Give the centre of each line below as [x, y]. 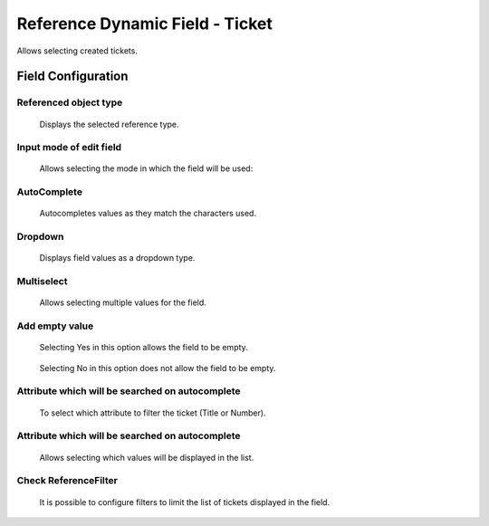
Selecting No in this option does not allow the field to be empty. [158, 368]
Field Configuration [72, 77]
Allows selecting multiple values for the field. [123, 302]
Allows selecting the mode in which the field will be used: [146, 168]
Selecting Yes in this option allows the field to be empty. [144, 348]
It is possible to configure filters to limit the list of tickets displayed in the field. [185, 502]
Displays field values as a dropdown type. [117, 258]
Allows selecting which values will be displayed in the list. [147, 457]
